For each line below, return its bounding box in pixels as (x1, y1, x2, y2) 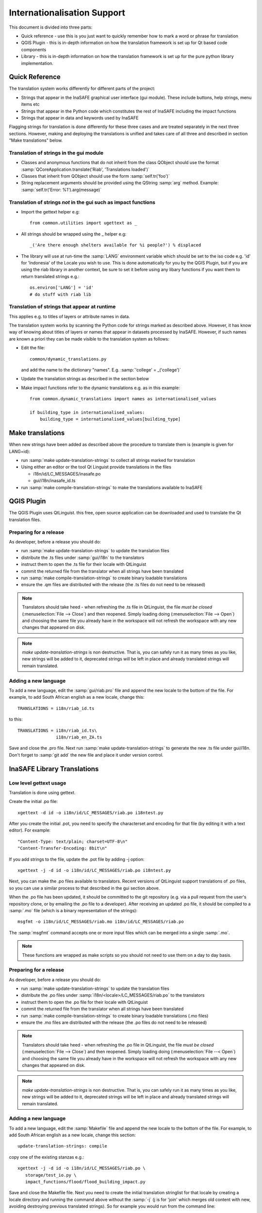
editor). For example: (9, 827, 51, 833)
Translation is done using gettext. (9, 789, 76, 795)
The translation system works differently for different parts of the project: (9, 85, 155, 92)
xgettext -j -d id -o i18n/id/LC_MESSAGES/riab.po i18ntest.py (17, 868, 171, 873)
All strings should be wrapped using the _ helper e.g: (21, 231, 127, 237)
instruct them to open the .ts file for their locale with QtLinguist (21, 561, 147, 567)
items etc (21, 101, 40, 107)
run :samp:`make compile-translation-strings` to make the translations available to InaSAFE (21, 484, 203, 490)
